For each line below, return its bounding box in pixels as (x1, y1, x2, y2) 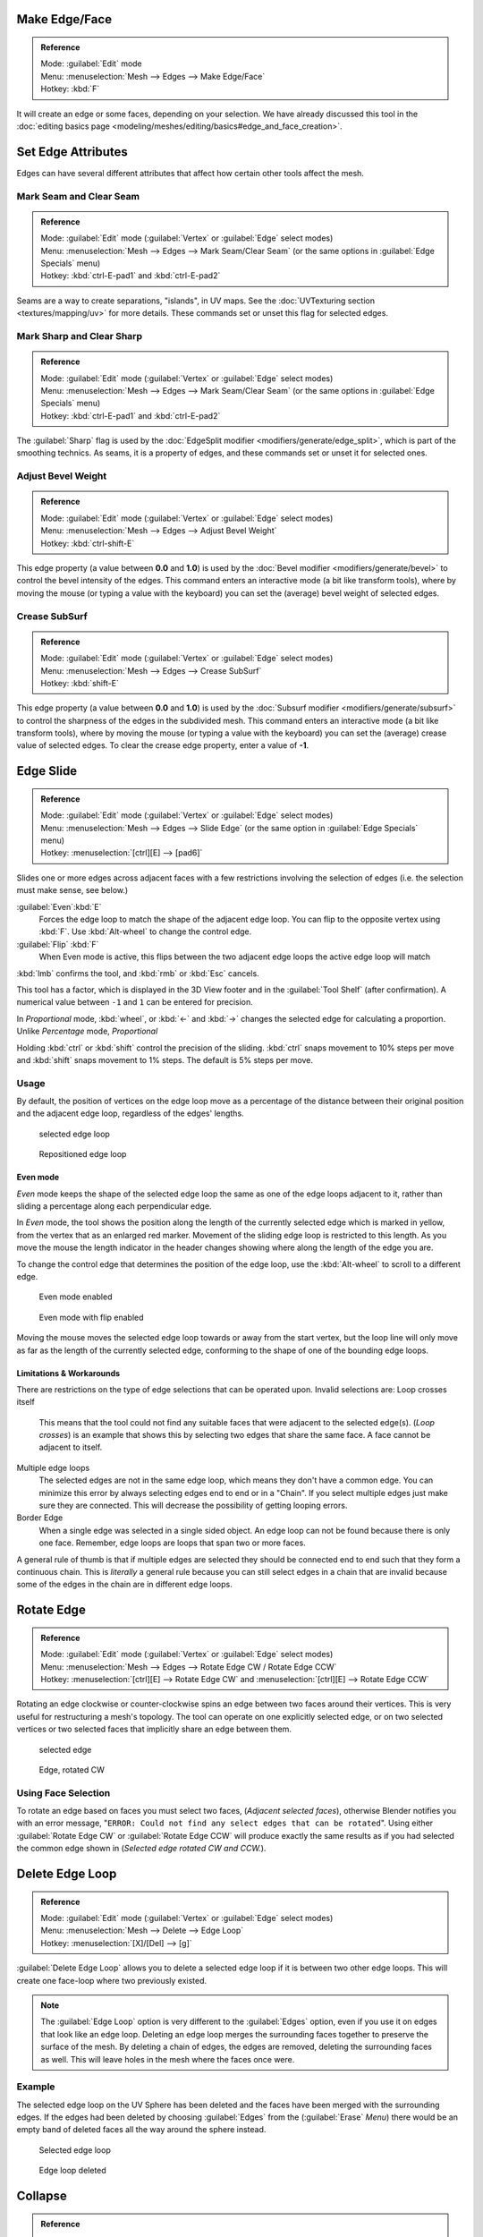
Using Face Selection (16, 1786, 111, 1799)
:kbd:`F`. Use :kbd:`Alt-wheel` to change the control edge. (38, 926, 252, 937)
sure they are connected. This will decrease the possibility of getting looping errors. (38, 1500, 348, 1511)
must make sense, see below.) (16, 885, 129, 896)
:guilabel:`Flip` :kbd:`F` (16, 939, 99, 949)
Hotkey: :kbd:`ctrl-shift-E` (40, 538, 135, 549)
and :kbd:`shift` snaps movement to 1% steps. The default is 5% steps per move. (16, 1054, 313, 1065)
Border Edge (16, 1512, 64, 1523)
